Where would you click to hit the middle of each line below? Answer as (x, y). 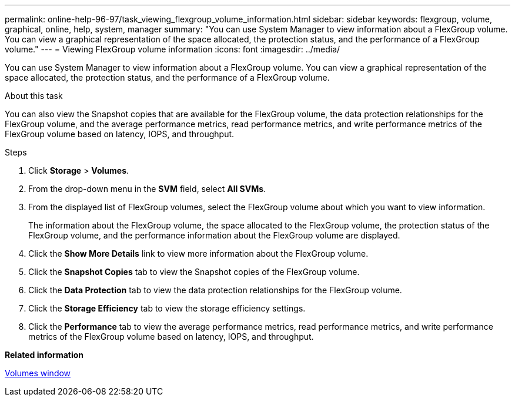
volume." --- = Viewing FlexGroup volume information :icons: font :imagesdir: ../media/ (173, 49)
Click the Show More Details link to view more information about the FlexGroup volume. (198, 253)
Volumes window (38, 373)
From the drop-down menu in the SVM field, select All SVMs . (147, 189)
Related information (44, 355)
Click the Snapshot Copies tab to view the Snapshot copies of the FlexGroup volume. (194, 272)
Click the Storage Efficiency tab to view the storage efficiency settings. (167, 308)
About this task (34, 96)
